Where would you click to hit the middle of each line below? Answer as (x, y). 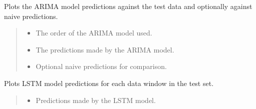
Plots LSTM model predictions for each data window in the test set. (109, 83)
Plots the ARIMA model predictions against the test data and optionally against (128, 6)
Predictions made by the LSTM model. (96, 100)
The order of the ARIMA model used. (94, 33)
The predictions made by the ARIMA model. (105, 49)
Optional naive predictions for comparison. (101, 66)
